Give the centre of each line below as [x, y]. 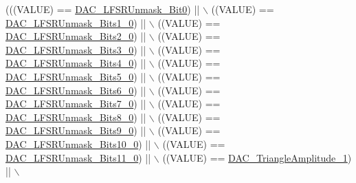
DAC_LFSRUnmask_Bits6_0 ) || [76, 90]
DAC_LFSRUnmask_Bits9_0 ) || [76, 130]
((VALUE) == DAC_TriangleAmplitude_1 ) [257, 157]
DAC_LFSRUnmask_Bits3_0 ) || [76, 49]
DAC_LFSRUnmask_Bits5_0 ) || [76, 76]
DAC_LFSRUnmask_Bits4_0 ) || [76, 63]
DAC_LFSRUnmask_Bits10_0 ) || [78, 143]
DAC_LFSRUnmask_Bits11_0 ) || [78, 157]
